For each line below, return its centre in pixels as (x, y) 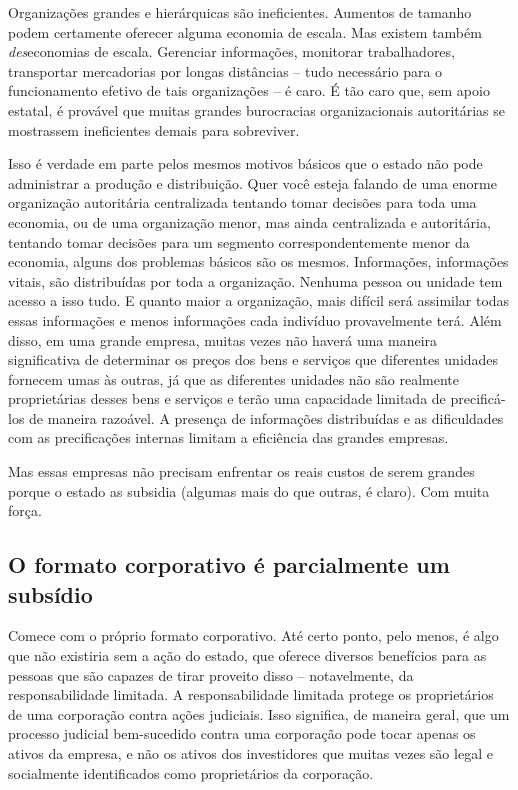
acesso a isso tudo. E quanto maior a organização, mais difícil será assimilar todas (259, 300)
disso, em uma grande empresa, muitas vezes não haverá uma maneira (223, 339)
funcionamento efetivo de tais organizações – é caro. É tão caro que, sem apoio (249, 90)
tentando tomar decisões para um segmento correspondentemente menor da (239, 241)
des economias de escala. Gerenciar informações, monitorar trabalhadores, (231, 51)
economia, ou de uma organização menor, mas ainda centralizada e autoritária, (249, 221)
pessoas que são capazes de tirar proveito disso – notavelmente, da (211, 674)
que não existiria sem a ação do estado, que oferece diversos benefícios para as (247, 655)
